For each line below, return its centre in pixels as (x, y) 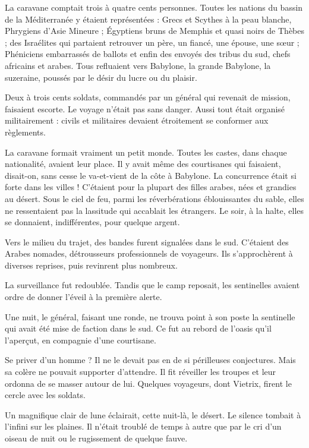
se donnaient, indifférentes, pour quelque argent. (92, 222)
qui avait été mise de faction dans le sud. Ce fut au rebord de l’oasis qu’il (138, 328)
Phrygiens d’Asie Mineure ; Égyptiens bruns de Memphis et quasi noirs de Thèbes (155, 31)
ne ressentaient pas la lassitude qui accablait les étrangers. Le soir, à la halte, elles (154, 210)
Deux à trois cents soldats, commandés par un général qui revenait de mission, (148, 97)
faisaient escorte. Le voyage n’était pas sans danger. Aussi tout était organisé (145, 108)
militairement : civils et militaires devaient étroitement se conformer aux (137, 120)
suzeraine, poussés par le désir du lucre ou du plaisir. (101, 77)
